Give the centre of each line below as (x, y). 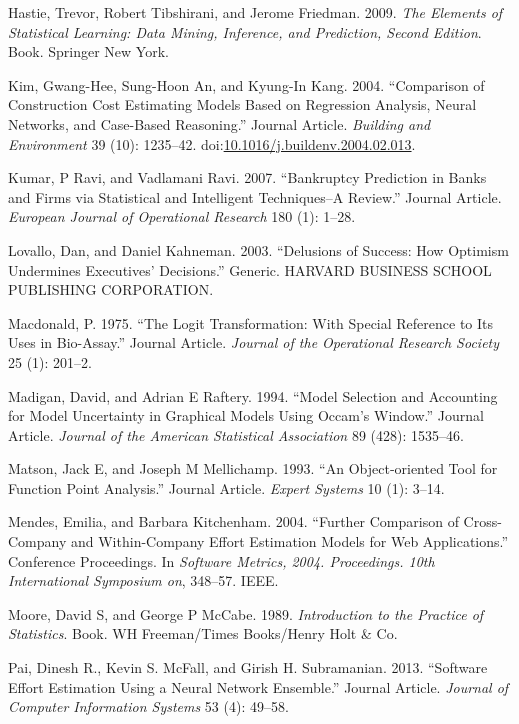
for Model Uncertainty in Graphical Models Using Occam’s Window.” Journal (246, 415)
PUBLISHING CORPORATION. (111, 289)
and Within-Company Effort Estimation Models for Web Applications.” (289, 541)
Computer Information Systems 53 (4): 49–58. (148, 706)
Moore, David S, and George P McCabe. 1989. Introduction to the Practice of (246, 613)
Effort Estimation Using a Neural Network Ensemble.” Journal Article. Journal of (258, 686)
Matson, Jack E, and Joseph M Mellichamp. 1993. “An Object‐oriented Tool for (253, 468)
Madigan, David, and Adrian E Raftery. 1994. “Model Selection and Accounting (253, 395)
